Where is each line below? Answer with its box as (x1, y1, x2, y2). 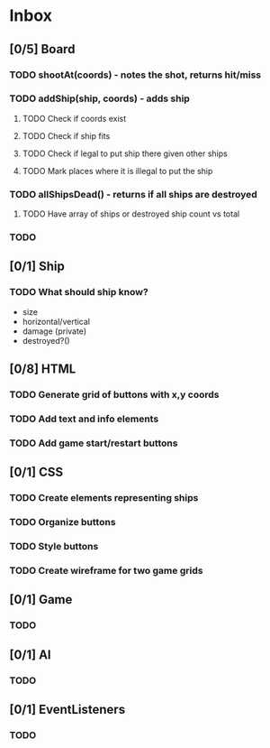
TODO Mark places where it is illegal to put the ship (22, 165, 213, 176)
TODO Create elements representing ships (9, 492, 199, 504)
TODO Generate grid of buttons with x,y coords (9, 389, 220, 402)
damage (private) (22, 326, 87, 337)
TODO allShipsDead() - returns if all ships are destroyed (9, 188, 258, 200)
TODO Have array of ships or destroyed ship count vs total (22, 208, 240, 219)
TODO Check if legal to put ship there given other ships (22, 148, 228, 159)
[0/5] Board (9, 42, 76, 57)
